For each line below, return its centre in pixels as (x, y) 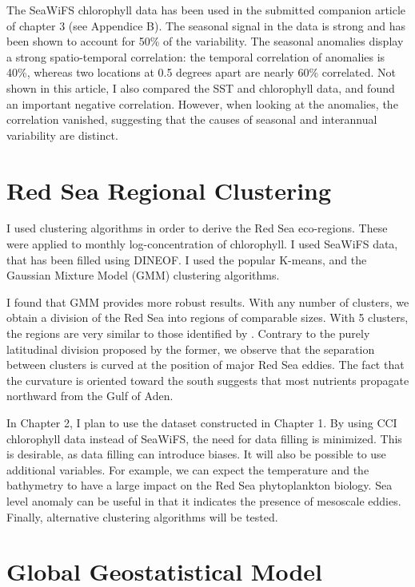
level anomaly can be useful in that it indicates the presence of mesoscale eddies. (204, 500)
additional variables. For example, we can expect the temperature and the (188, 469)
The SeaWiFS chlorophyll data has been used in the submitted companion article (206, 10)
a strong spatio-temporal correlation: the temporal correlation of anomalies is (196, 56)
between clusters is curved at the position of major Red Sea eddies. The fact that (206, 365)
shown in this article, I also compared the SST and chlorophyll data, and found (201, 87)
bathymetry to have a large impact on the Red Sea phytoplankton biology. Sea (200, 485)
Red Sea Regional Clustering (169, 190)
